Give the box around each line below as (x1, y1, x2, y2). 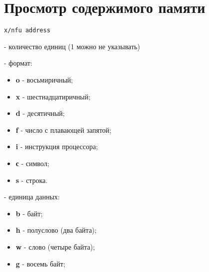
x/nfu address (4, 27, 51, 34)
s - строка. (15, 175, 48, 185)
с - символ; (15, 158, 49, 168)
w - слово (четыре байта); (15, 241, 95, 252)
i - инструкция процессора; (15, 141, 98, 152)
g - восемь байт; (15, 258, 66, 269)
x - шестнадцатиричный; (15, 91, 91, 101)
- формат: (4, 58, 32, 68)
